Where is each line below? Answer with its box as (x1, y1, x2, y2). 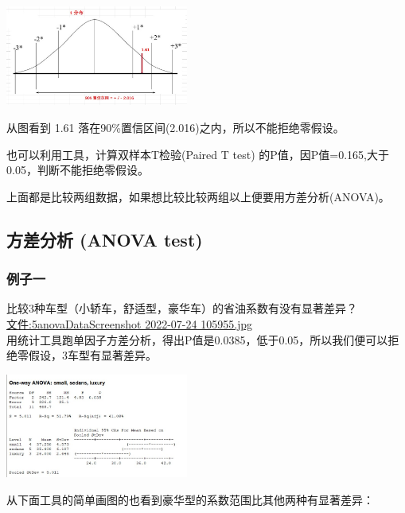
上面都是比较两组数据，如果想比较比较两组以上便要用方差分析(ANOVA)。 (6, 188, 390, 204)
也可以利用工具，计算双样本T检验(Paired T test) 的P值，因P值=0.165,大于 (6, 146, 389, 162)
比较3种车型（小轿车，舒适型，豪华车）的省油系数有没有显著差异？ (6, 300, 357, 317)
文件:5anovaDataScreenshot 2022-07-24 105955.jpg (6, 316, 253, 332)
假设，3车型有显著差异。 (28, 347, 157, 363)
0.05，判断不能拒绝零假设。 (6, 161, 149, 178)
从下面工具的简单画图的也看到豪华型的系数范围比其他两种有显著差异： (6, 491, 374, 507)
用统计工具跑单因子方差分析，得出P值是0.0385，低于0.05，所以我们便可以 (6, 331, 388, 348)
